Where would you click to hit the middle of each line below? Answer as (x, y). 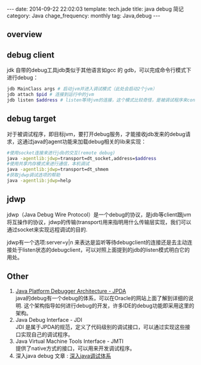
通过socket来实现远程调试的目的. (47, 230)
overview (24, 34)
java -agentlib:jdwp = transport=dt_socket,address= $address (82, 158)
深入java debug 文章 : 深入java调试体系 (63, 355)
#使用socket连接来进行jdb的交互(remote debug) (61, 153)
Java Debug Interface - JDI (49, 319)
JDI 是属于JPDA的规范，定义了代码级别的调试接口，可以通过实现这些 (100, 327)
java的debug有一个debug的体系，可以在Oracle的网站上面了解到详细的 (102, 298)
